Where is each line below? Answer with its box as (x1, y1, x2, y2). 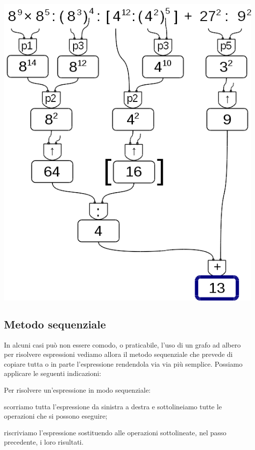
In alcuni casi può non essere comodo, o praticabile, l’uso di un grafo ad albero (4, 339, 241, 350)
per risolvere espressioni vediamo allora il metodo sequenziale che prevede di (4, 349, 233, 359)
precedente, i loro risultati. (4, 437, 84, 447)
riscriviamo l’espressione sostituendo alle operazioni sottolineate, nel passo (4, 427, 227, 437)
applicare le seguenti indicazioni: (4, 368, 102, 378)
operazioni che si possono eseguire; (4, 411, 107, 421)
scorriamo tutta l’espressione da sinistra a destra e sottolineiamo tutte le (4, 401, 222, 411)
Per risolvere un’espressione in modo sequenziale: (4, 384, 151, 395)
